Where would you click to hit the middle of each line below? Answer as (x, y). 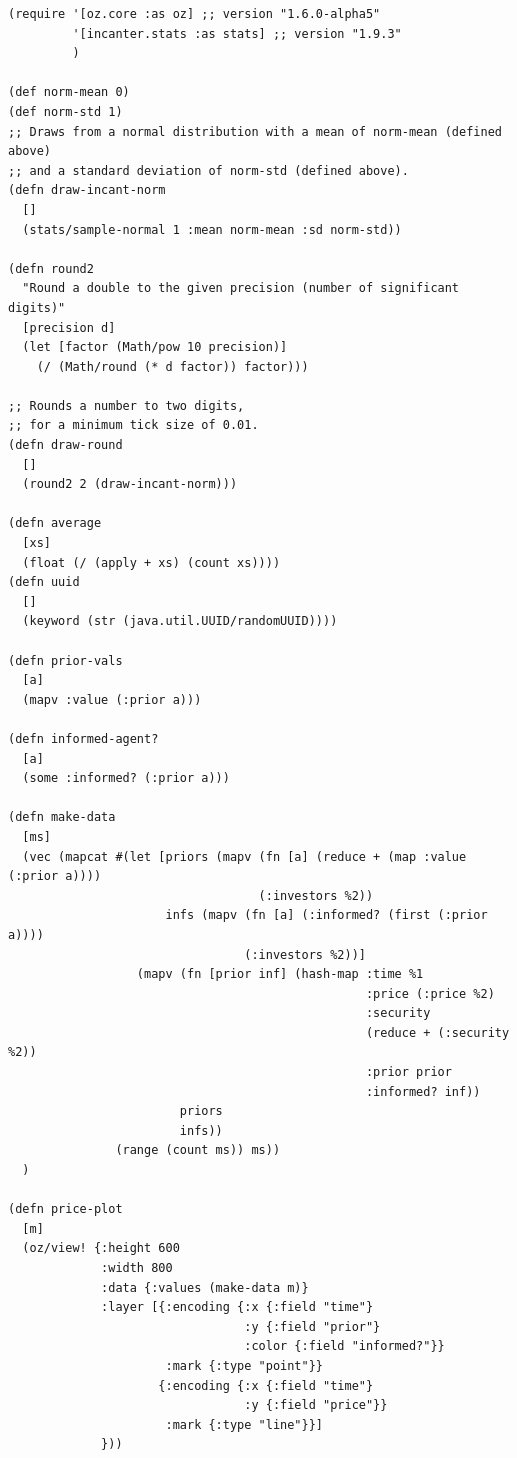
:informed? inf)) (423, 1091)
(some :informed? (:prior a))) (126, 778)
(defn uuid (44, 582)
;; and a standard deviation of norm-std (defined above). (208, 170)
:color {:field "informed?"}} (344, 1346)
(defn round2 (51, 268)
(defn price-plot (65, 1209)
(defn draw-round (65, 445)
